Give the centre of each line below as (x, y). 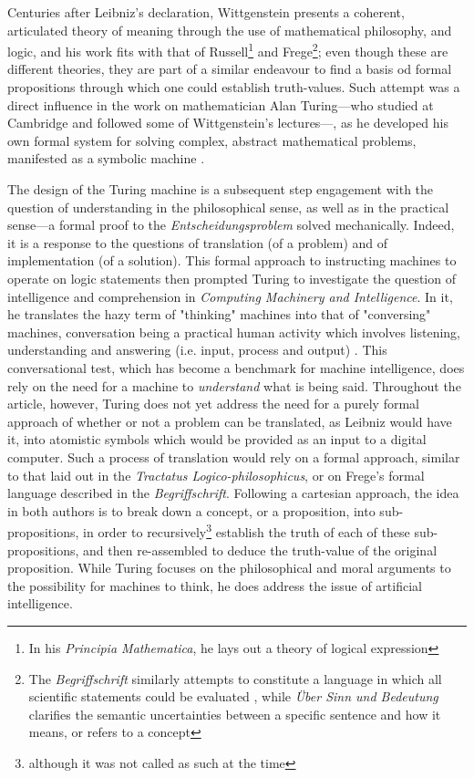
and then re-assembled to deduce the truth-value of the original (260, 550)
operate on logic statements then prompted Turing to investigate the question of (232, 278)
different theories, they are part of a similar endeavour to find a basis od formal (230, 69)
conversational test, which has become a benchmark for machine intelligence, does (236, 367)
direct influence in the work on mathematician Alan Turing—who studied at (221, 104)
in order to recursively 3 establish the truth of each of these (247, 530)
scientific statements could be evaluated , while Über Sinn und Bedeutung (233, 696)
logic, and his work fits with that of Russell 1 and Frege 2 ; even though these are (228, 50)
